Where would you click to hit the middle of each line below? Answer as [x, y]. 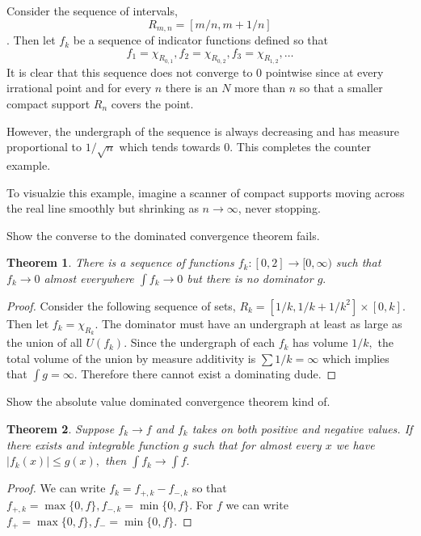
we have [355, 444]
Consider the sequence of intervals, [92, 11]
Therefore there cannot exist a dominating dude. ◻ [209, 374]
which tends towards [170, 147]
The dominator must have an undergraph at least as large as [252, 323]
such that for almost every [257, 444]
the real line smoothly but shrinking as [103, 208]
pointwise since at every [324, 72]
